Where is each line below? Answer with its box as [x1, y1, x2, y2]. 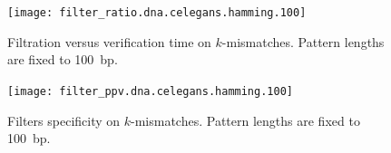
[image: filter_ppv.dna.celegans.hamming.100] [7, 84, 293, 98]
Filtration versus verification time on [7, 32, 211, 51]
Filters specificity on [7, 110, 121, 129]
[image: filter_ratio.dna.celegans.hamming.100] [7, 6, 307, 19]
